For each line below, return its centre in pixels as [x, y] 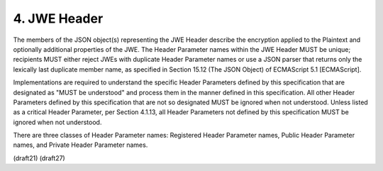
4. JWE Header [58, 18]
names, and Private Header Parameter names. [81, 145]
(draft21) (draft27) [39, 158]
